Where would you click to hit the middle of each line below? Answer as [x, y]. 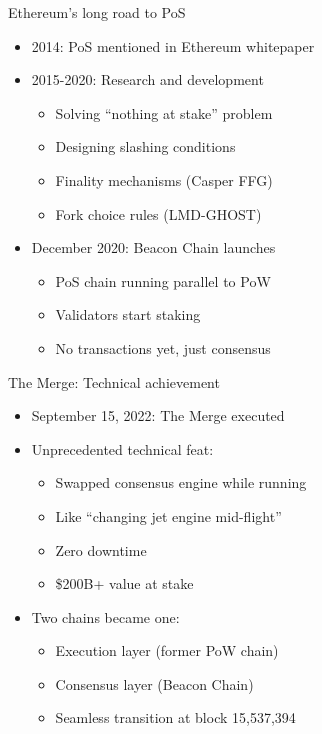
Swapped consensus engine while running [181, 482]
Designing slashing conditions [145, 146]
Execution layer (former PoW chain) [167, 650]
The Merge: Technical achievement [114, 381]
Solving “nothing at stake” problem [164, 112]
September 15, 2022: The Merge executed [158, 415]
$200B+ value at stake [124, 583]
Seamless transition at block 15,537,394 [175, 717]
